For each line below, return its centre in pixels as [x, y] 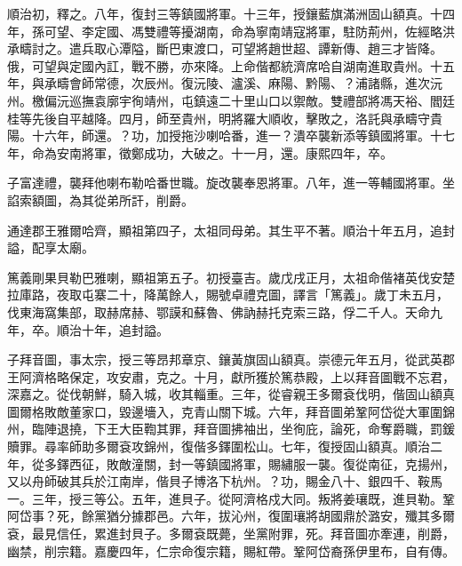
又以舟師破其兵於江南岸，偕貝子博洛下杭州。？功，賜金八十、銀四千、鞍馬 [225, 481]
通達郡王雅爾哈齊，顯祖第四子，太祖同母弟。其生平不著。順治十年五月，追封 [231, 230]
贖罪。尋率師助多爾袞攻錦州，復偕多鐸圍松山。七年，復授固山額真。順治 [219, 446]
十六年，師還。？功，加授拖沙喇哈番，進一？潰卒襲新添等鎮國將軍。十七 [243, 136]
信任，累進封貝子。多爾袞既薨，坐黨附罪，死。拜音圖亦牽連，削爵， [255, 534]
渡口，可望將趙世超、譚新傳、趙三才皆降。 [318, 48]
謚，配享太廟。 [51, 247]
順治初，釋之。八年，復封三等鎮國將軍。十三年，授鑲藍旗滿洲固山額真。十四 [231, 13]
